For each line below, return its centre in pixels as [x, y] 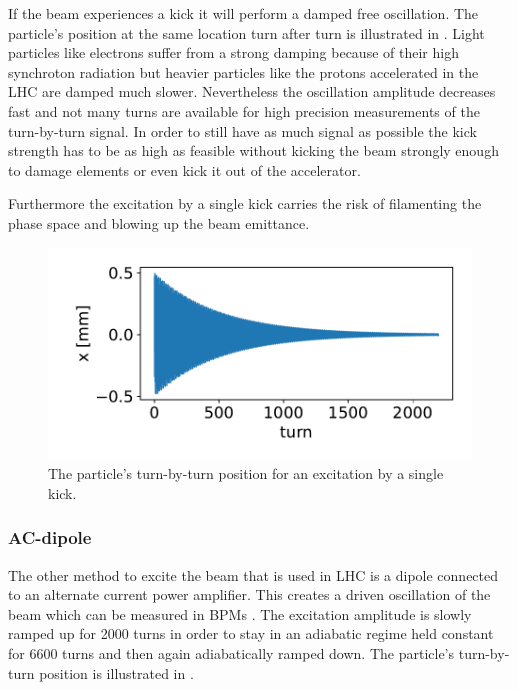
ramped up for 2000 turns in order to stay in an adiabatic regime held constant [251, 633]
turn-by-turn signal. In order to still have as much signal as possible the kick [242, 130]
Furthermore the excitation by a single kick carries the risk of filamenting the [245, 203]
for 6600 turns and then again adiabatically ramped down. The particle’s [231, 652]
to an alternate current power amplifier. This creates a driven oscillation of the [249, 594]
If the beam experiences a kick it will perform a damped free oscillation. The [243, 13]
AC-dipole [50, 537]
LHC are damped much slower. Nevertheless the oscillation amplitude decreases [252, 91]
